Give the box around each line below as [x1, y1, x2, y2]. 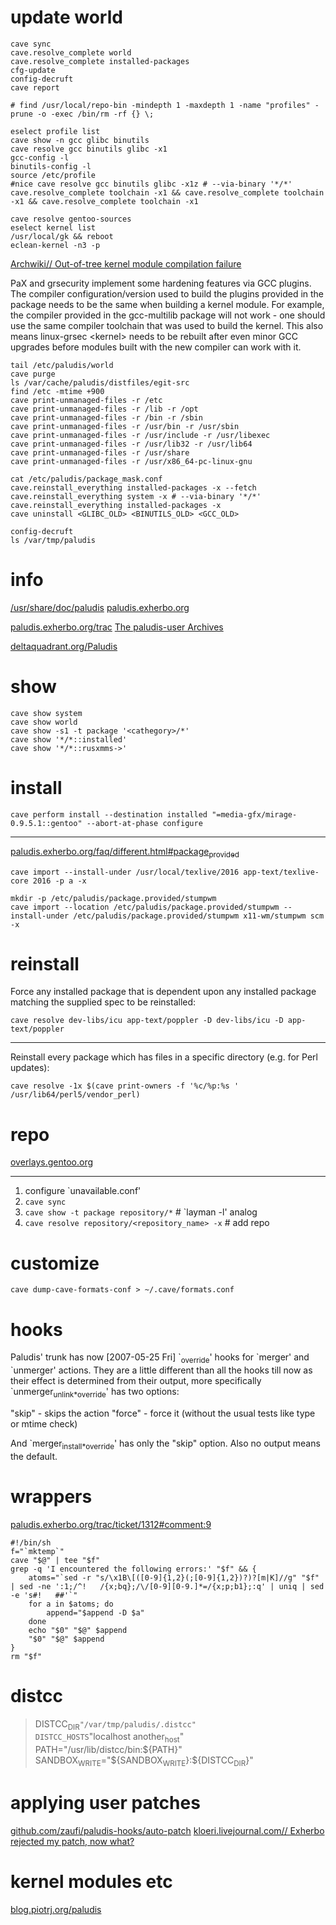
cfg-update [10, 65, 56, 75]
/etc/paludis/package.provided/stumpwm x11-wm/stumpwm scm [73, 911, 325, 921]
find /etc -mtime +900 [10, 386, 105, 396]
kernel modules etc [10, 1871, 173, 1893]
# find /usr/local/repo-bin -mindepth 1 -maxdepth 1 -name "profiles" [10, 100, 311, 110]
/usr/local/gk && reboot [10, 231, 114, 241]
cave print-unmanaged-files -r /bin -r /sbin [10, 412, 203, 423]
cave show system [10, 708, 83, 718]
